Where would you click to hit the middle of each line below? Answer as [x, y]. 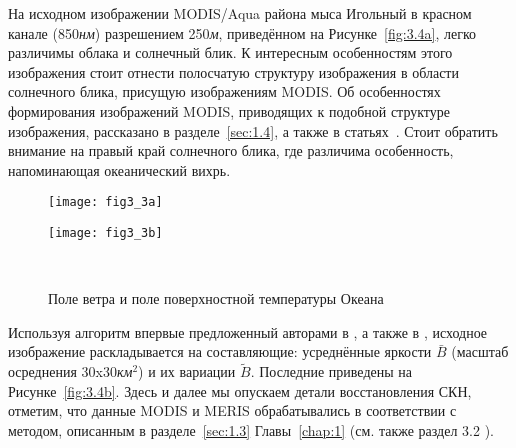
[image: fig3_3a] [105, 202]
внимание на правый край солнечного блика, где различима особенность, [231, 150]
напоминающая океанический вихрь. [119, 169]
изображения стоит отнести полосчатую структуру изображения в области [233, 71]
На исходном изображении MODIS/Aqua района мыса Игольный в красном [240, 13]
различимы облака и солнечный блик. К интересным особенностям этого [230, 52]
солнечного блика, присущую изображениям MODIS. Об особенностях [224, 91]
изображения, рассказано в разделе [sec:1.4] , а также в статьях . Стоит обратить [253, 130]
